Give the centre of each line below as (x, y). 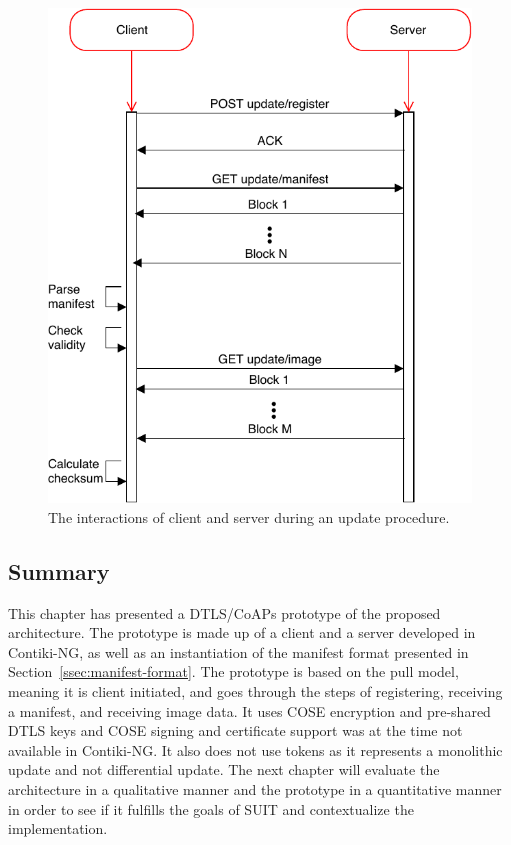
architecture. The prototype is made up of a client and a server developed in (242, 632)
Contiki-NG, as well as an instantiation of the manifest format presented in (238, 651)
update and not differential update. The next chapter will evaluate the (224, 769)
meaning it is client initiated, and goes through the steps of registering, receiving (255, 691)
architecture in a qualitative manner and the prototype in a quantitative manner (255, 788)
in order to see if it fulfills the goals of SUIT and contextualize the (211, 808)
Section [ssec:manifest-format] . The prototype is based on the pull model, (233, 671)
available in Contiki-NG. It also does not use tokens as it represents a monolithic (255, 749)
